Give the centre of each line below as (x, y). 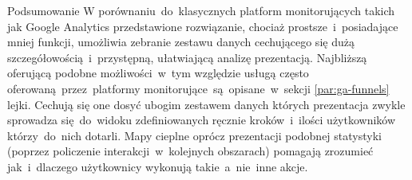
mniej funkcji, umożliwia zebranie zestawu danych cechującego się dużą (181, 42)
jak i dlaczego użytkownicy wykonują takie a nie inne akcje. (158, 166)
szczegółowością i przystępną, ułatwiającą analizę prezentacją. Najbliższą (187, 57)
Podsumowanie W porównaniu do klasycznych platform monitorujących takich (201, 10)
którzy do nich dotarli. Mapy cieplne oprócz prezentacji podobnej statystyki (194, 135)
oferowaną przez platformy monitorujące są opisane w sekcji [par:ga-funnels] (198, 88)
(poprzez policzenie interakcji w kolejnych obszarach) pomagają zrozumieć (190, 151)
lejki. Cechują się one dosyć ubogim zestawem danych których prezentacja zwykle (206, 104)
